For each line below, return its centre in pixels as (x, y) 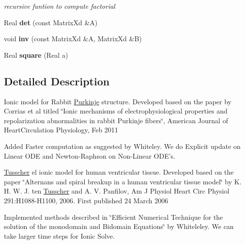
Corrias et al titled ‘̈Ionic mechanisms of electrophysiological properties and (116, 111)
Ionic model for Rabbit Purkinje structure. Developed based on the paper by (118, 101)
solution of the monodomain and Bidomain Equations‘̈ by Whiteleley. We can (119, 226)
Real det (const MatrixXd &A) (51, 22)
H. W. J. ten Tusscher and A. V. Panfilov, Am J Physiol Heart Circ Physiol (117, 191)
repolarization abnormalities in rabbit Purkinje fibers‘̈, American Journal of (116, 120)
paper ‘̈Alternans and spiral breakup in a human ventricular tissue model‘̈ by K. (123, 181)
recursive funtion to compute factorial (60, 6)
